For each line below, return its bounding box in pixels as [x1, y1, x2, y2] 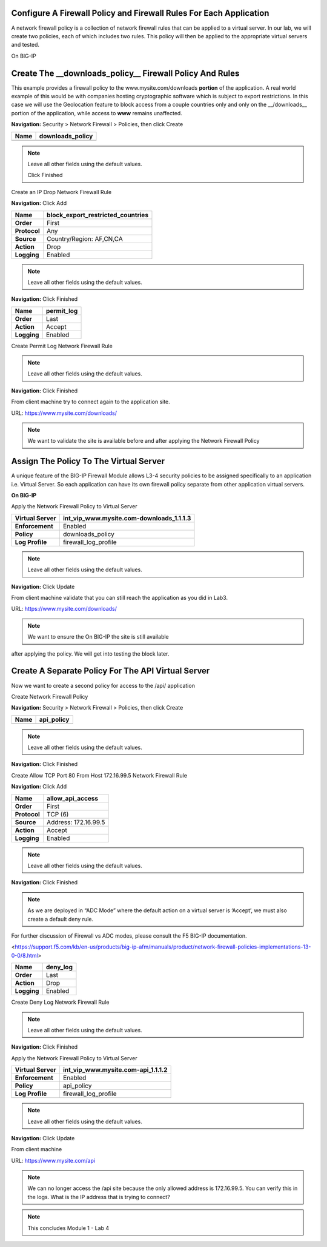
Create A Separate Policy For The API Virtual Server [11, 666, 210, 676]
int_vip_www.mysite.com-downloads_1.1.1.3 [62, 514, 191, 522]
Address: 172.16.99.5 [46, 818, 105, 826]
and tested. [11, 41, 39, 49]
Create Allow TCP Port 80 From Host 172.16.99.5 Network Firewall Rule [11, 771, 188, 779]
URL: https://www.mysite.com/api [11, 1157, 96, 1164]
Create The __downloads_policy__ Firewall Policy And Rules [11, 68, 240, 78]
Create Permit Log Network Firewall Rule [11, 342, 113, 349]
